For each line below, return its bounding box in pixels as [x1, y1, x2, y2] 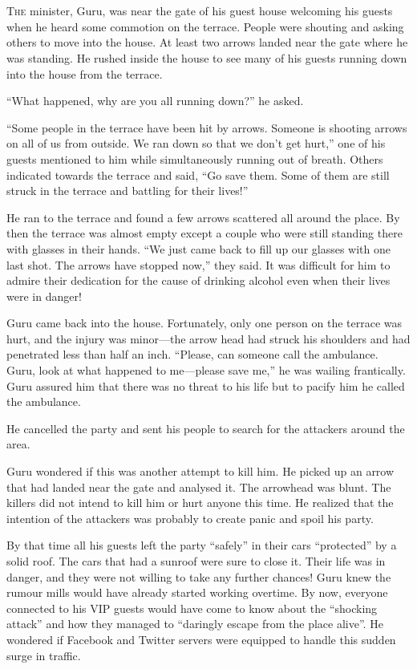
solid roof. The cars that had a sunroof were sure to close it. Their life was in [6, 553, 386, 569]
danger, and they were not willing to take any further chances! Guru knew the [6, 568, 391, 585]
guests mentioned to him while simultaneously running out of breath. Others [6, 150, 383, 167]
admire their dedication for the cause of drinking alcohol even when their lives [6, 272, 391, 289]
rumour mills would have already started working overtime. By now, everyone [6, 584, 388, 601]
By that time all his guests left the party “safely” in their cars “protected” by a [6, 537, 397, 553]
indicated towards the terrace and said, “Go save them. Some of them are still [6, 166, 390, 183]
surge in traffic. [6, 647, 81, 663]
